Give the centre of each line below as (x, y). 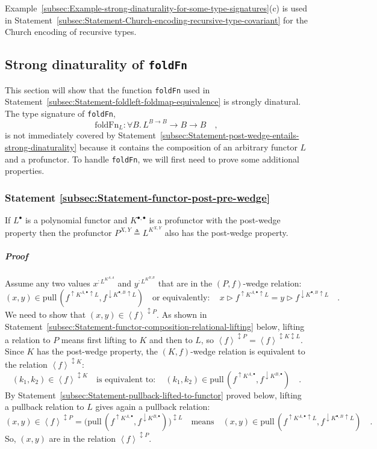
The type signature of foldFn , (60, 113)
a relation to (28, 339)
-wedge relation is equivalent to (248, 351)
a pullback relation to (45, 407)
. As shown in (182, 314)
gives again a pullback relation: (153, 407)
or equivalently (180, 298)
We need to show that (45, 314)
